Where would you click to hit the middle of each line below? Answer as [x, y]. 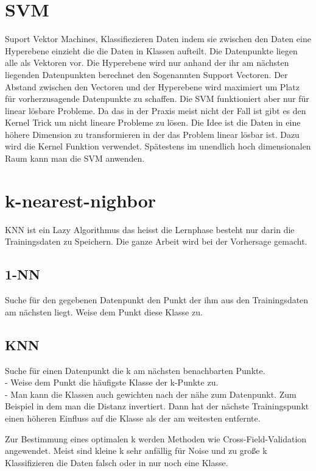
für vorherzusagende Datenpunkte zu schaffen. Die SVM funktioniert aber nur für [157, 99]
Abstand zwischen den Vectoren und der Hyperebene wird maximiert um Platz [152, 86]
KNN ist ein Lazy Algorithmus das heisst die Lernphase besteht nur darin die [150, 229]
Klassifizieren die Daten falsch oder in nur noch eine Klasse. [117, 462]
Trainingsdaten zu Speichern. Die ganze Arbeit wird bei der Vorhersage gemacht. [156, 241]
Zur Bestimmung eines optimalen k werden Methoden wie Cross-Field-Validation [156, 438]
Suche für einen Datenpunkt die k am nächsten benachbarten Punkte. [135, 370]
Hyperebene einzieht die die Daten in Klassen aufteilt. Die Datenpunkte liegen [151, 50]
